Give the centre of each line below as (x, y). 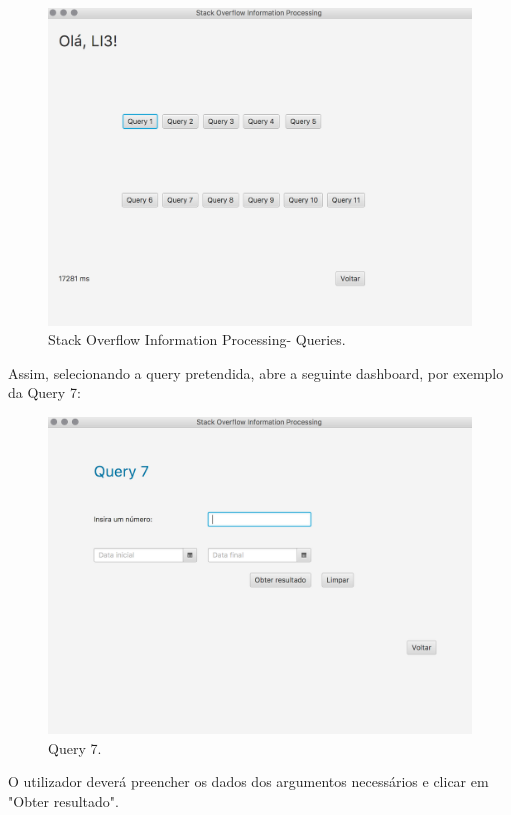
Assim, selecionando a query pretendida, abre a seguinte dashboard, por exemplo (256, 372)
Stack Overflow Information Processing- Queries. (197, 339)
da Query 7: (44, 392)
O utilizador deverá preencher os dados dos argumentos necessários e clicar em (248, 781)
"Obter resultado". (63, 800)
